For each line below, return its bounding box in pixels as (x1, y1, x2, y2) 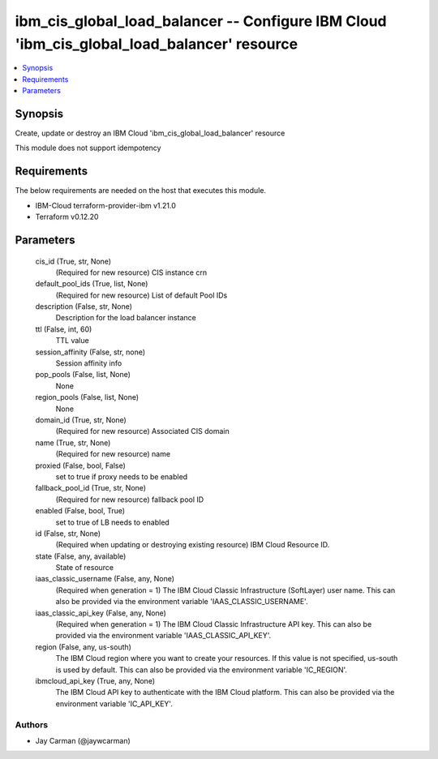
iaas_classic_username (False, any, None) (35, 574, 174, 584)
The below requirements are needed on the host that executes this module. (15, 186, 267, 195)
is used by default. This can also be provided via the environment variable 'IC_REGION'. (55, 665, 348, 675)
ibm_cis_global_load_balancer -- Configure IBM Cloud (15, 12, 387, 30)
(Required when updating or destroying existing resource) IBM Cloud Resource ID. (55, 540, 330, 550)
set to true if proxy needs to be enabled (55, 471, 188, 482)
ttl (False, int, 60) (35, 324, 92, 334)
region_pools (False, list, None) (35, 392, 140, 402)
